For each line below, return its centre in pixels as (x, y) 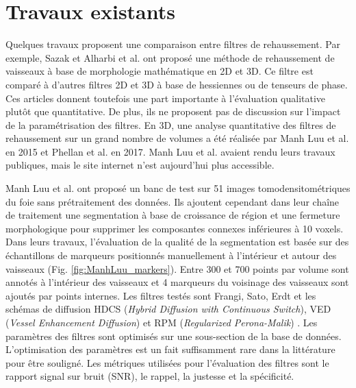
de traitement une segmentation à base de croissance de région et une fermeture (173, 215)
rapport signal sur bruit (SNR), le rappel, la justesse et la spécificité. (150, 376)
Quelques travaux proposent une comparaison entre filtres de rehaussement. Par (173, 44)
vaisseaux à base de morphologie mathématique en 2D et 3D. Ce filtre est (160, 71)
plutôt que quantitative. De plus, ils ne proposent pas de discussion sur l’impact (173, 111)
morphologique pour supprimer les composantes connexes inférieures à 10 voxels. (175, 228)
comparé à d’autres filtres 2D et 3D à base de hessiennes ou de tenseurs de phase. (177, 84)
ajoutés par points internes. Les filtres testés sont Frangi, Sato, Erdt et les (161, 295)
